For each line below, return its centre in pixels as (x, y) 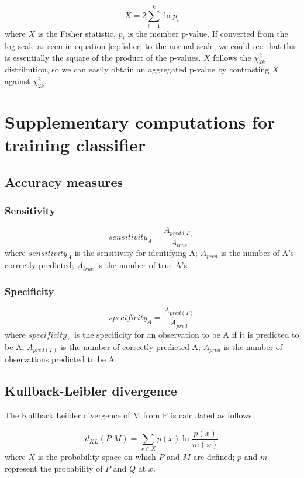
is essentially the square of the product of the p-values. (103, 57)
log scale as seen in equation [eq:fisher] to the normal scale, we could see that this (151, 45)
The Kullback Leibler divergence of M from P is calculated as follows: (129, 415)
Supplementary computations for (140, 121)
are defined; (214, 457)
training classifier (75, 145)
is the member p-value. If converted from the (208, 34)
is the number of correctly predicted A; (130, 346)
